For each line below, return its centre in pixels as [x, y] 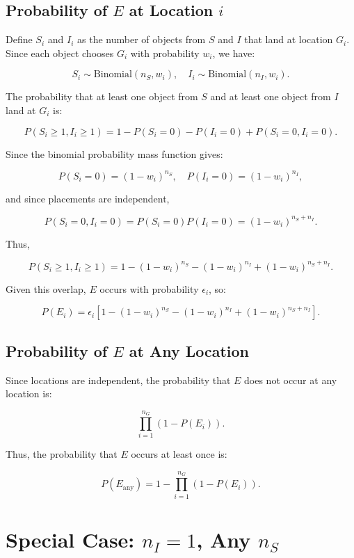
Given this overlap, [46, 288]
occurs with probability [149, 288]
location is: [29, 393]
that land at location [289, 39]
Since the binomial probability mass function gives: [114, 153]
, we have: [234, 53]
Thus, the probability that [62, 454]
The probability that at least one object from [102, 96]
